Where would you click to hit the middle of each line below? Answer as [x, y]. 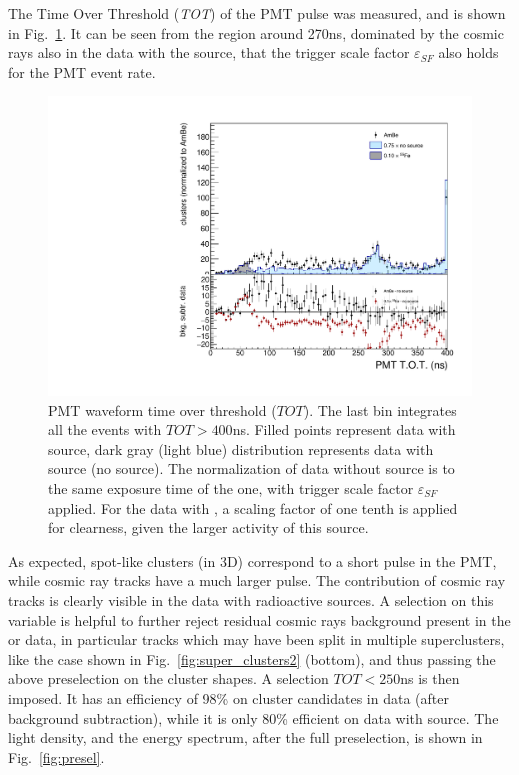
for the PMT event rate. [82, 71]
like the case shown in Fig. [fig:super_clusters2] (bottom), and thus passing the [252, 658]
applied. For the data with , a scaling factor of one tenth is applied [253, 507]
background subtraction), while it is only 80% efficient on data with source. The [253, 717]
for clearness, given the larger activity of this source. [208, 527]
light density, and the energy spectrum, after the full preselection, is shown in [245, 737]
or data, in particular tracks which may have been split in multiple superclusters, [256, 639]
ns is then [430, 678]
